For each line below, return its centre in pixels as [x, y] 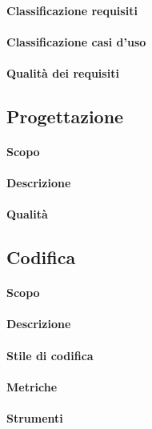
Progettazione [65, 116]
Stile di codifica [50, 355]
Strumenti [35, 418]
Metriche [32, 386]
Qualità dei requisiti [63, 72]
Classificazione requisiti [72, 10]
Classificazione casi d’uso [76, 41]
